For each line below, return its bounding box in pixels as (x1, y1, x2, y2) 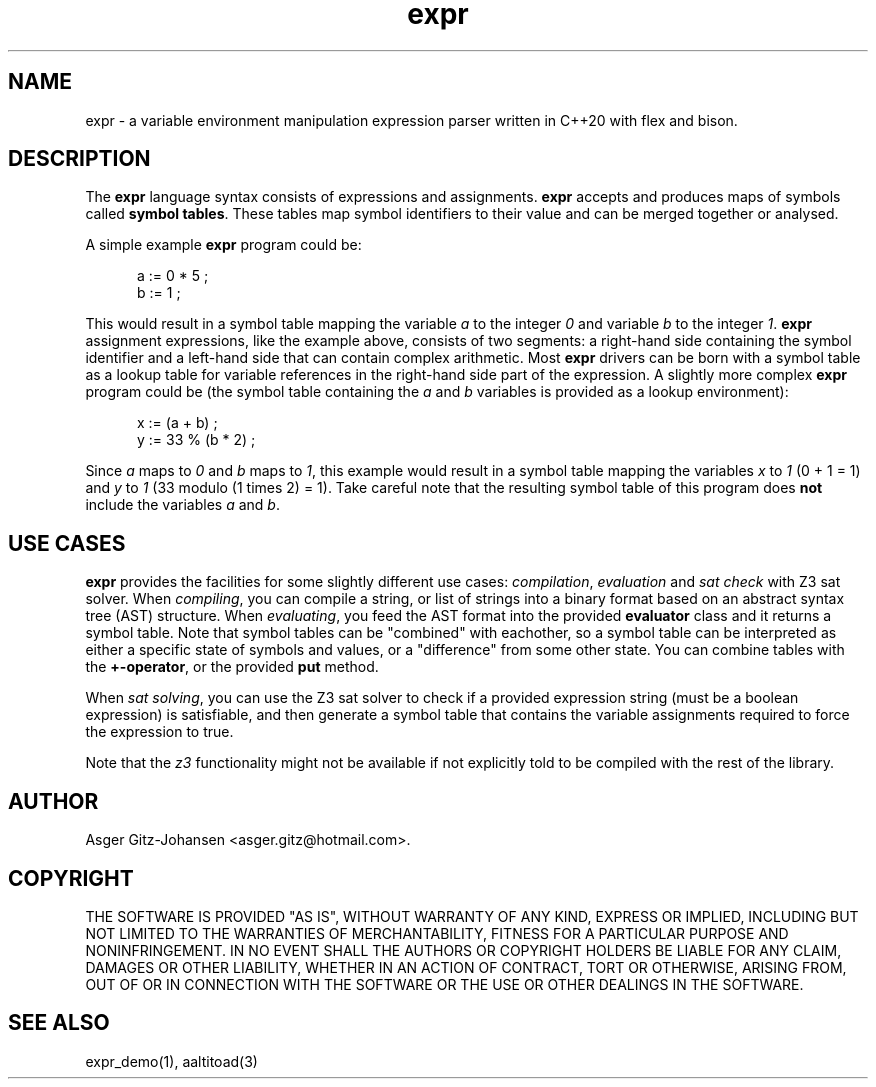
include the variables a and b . (85, 496, 280, 514)
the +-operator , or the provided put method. (85, 658, 379, 676)
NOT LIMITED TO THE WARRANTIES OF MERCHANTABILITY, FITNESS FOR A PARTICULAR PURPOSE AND (85, 924, 789, 942)
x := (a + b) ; (137, 414, 218, 432)
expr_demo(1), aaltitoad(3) (85, 1052, 258, 1070)
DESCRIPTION (8, 146, 151, 172)
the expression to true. (85, 723, 234, 741)
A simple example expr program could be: (85, 236, 362, 254)
